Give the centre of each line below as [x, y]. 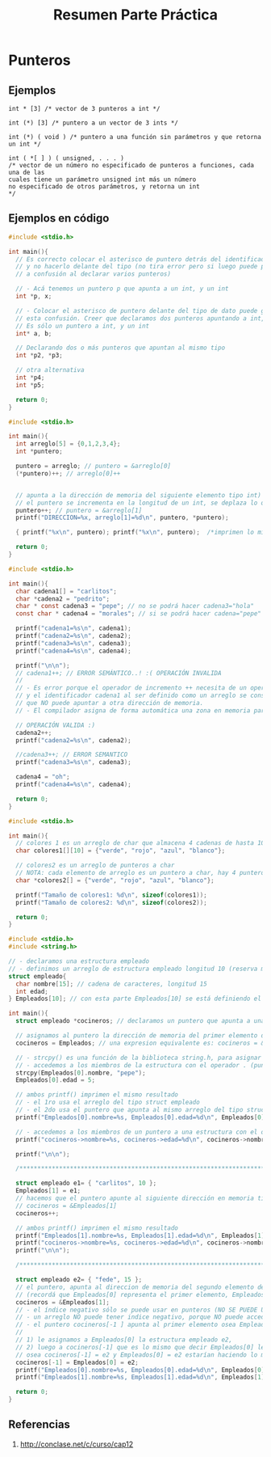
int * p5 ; [30, 385]
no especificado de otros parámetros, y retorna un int [104, 187]
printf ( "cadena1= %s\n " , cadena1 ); [73, 628]
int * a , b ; [34, 333]
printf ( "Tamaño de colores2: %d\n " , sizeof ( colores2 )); [111, 902]
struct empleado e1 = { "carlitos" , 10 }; [86, 1183]
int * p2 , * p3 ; [39, 356]
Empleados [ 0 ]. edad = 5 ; [55, 1080]
